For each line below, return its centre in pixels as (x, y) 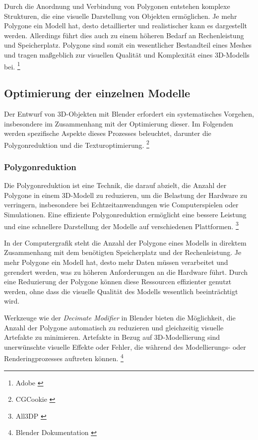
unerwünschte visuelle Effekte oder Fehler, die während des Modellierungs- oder (125, 346)
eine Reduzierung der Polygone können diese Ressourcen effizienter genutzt (118, 282)
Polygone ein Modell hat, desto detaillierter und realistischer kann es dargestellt (126, 26)
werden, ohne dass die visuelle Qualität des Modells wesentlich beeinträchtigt (121, 291)
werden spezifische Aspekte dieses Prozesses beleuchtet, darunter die (108, 133)
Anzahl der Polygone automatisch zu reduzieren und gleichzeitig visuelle (114, 327)
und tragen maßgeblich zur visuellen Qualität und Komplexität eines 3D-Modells (127, 54)
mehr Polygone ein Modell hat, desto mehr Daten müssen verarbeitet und (116, 262)
